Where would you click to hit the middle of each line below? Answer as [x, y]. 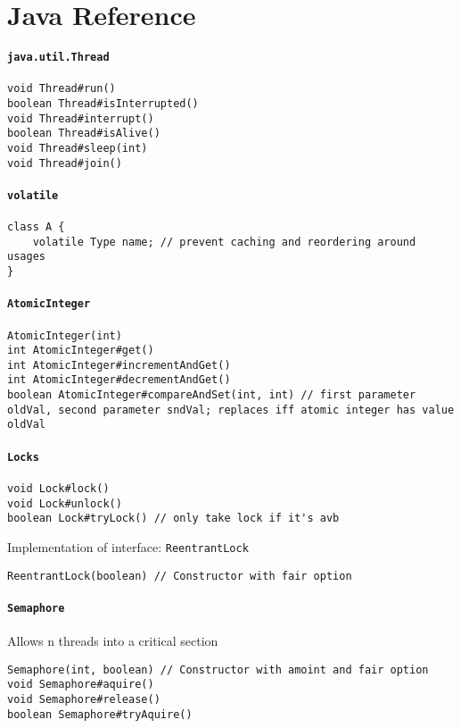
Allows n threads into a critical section [113, 641]
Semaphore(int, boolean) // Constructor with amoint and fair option [218, 669]
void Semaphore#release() [84, 700]
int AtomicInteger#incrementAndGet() [119, 365]
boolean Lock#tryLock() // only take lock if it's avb [173, 519]
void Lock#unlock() [65, 503]
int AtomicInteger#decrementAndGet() [119, 380]
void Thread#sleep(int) [78, 148]
